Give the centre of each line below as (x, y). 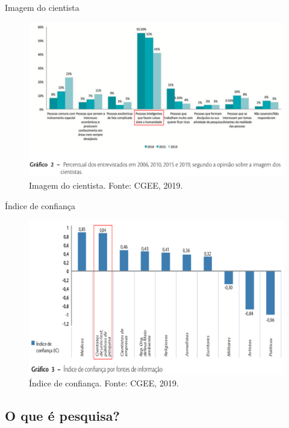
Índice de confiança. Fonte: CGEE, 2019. (104, 383)
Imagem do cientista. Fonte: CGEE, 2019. (106, 185)
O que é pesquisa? (62, 416)
